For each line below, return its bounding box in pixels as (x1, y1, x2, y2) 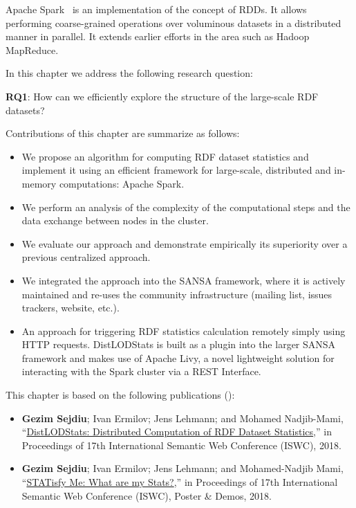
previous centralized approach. (21, 250, 151, 264)
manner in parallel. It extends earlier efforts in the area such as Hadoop (6, 29, 310, 44)
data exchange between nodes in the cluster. (21, 213, 209, 228)
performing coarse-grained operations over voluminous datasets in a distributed (6, 15, 341, 30)
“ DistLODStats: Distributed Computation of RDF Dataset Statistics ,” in (21, 424, 332, 439)
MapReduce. (6, 42, 59, 57)
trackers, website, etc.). (21, 300, 120, 315)
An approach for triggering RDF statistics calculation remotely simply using (21, 323, 346, 338)
